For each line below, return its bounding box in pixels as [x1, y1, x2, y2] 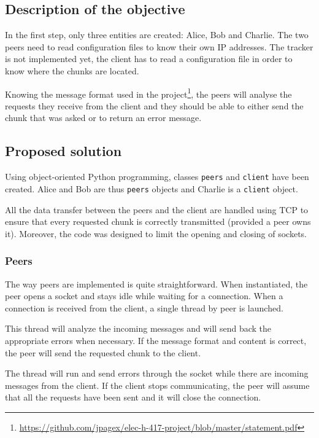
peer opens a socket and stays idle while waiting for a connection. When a [5, 289, 283, 302]
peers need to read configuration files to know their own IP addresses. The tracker [5, 40, 313, 53]
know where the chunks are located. [5, 64, 139, 77]
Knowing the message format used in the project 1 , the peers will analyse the [5, 85, 292, 100]
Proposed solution [5, 141, 122, 160]
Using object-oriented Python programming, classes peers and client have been [5, 170, 309, 183]
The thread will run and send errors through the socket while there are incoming [5, 367, 309, 380]
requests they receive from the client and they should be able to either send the [5, 99, 304, 112]
